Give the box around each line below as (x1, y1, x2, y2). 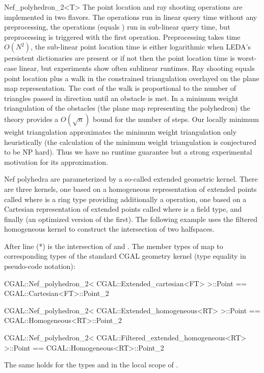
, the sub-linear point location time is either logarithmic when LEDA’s (31, 41, 251, 52)
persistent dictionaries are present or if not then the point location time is (4, 53, 235, 63)
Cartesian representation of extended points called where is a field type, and (4, 204, 242, 214)
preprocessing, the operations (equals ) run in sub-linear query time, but (4, 21, 230, 32)
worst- (237, 53, 257, 63)
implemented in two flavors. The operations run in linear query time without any (4, 11, 257, 22)
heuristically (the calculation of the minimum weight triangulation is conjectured (4, 136, 256, 147)
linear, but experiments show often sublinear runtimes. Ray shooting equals (19, 62, 255, 73)
